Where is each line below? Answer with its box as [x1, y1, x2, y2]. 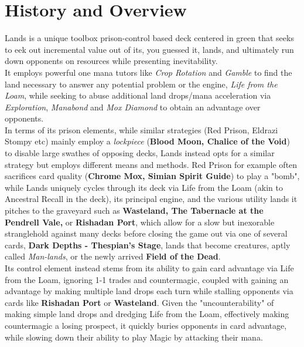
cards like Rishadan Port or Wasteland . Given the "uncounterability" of [5, 296, 274, 308]
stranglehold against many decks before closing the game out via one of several [5, 227, 288, 240]
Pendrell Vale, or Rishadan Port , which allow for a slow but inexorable [5, 215, 275, 228]
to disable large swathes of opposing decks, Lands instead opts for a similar [5, 147, 275, 159]
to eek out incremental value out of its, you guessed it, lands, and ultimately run [5, 43, 294, 55]
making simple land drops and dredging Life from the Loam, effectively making [5, 308, 289, 320]
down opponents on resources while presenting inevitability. [5, 55, 218, 67]
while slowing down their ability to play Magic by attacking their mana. [5, 331, 263, 343]
